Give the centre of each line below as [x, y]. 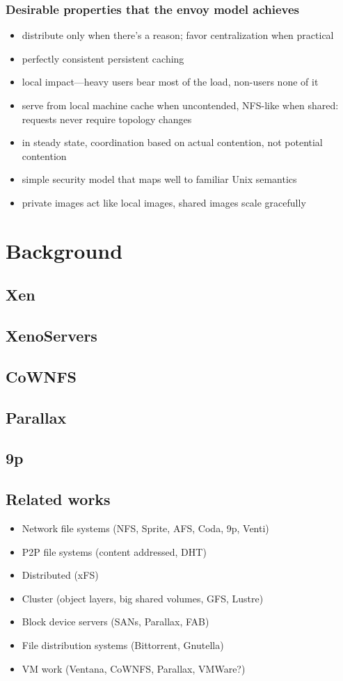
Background [64, 250]
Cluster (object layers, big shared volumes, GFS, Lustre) [143, 598]
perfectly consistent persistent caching [103, 58]
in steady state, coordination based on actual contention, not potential [172, 142]
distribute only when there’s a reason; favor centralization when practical [178, 35]
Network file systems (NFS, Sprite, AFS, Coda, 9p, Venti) [145, 528]
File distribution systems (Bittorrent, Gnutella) [123, 645]
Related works [58, 499]
